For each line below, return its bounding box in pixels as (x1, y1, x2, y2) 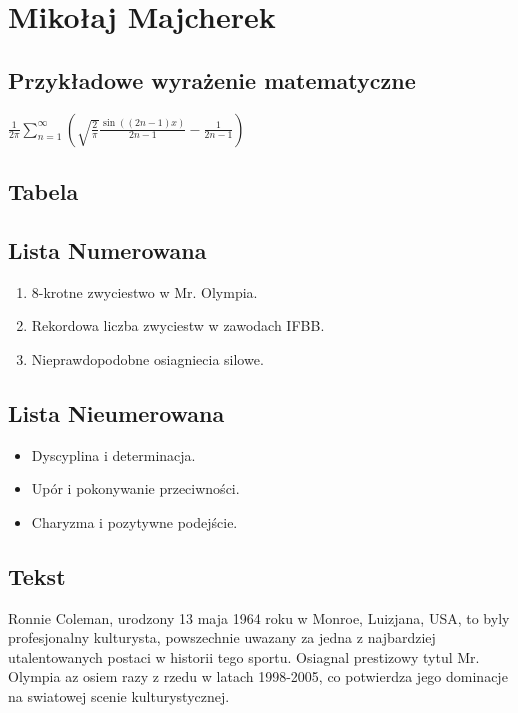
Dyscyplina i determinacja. (31, 444, 196, 465)
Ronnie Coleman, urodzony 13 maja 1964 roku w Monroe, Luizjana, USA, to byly (8, 607, 510, 628)
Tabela (8, 175, 79, 206)
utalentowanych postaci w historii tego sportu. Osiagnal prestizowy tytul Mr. (8, 646, 480, 667)
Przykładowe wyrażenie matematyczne (8, 64, 416, 95)
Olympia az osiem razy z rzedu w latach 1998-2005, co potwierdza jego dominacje (8, 666, 508, 687)
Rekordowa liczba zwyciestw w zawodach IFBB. (31, 315, 325, 336)
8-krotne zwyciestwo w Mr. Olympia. (31, 281, 258, 302)
